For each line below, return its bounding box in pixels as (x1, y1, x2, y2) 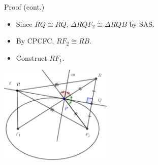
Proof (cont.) (4, 2, 45, 12)
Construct (16, 52, 47, 63)
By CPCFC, (16, 35, 54, 46)
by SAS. (129, 18, 154, 29)
